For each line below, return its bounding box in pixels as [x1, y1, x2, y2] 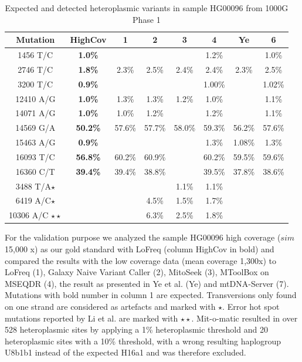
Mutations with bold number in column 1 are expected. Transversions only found [5, 289, 297, 301]
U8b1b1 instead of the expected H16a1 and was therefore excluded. [5, 346, 246, 358]
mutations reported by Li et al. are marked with [5, 312, 178, 324]
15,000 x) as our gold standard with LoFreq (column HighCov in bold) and [5, 243, 274, 255]
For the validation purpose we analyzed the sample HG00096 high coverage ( [5, 231, 281, 243]
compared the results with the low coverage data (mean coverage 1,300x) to [5, 254, 277, 266]
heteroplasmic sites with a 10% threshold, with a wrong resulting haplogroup [5, 334, 281, 347]
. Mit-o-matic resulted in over [191, 312, 298, 324]
